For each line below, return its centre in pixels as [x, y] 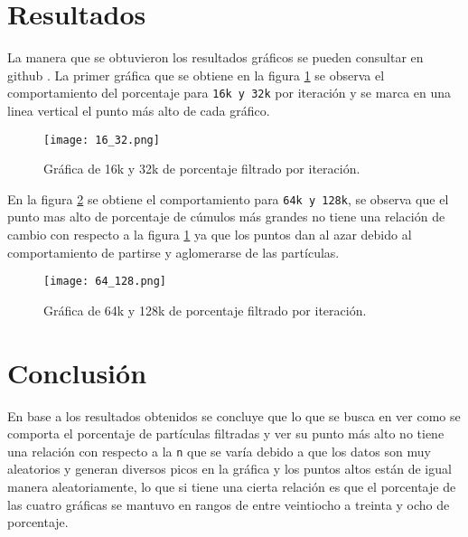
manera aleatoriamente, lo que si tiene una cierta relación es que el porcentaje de [232, 487]
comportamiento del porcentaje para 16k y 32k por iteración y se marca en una [229, 93]
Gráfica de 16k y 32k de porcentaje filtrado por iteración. [202, 169]
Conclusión [77, 372]
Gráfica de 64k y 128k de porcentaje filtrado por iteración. [205, 310]
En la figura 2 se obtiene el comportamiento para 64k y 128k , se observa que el [228, 198]
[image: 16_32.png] [102, 140]
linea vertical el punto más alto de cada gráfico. [139, 110]
